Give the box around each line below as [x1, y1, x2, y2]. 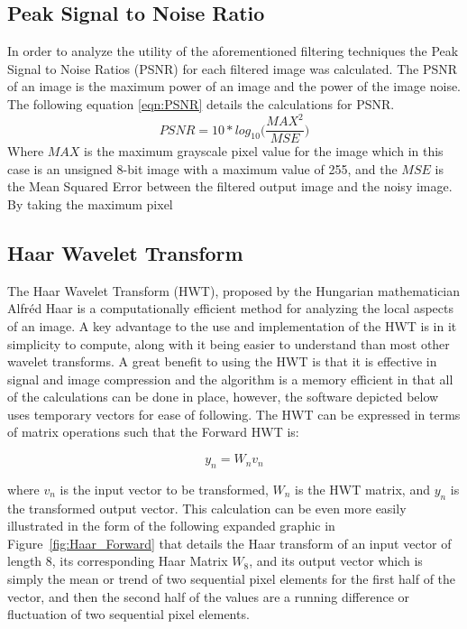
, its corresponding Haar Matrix [51, 551, 228, 570]
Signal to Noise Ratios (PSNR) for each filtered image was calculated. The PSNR [7, 59, 458, 78]
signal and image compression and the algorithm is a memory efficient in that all [7, 369, 453, 388]
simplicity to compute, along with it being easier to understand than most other [7, 334, 450, 353]
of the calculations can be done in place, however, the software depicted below [7, 387, 439, 406]
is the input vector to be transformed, [60, 479, 269, 498]
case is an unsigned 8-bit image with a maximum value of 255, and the [7, 159, 398, 178]
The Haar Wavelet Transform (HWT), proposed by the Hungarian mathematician [7, 281, 461, 300]
